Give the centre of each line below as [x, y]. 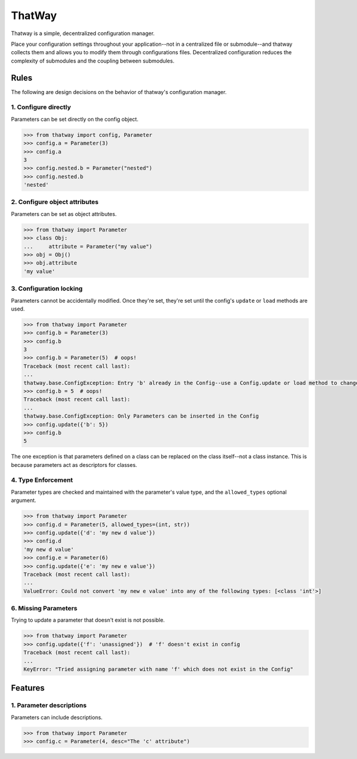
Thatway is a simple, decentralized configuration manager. [83, 33]
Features [28, 688]
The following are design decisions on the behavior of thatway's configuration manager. [119, 92]
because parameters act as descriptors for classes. [74, 465]
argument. [24, 500]
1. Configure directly [41, 107]
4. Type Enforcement [42, 480]
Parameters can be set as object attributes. [64, 214]
